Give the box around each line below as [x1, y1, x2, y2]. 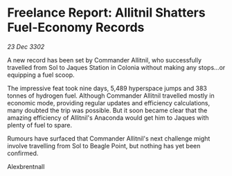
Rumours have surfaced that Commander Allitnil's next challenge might [7, 134, 211, 143]
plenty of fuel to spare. [7, 121, 73, 129]
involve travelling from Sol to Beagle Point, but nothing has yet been [7, 141, 201, 150]
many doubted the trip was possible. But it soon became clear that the [7, 106, 208, 114]
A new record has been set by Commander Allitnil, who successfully [7, 55, 202, 64]
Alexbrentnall [7, 162, 45, 170]
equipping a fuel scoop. [7, 71, 75, 79]
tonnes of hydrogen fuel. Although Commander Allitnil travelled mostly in [7, 91, 215, 100]
